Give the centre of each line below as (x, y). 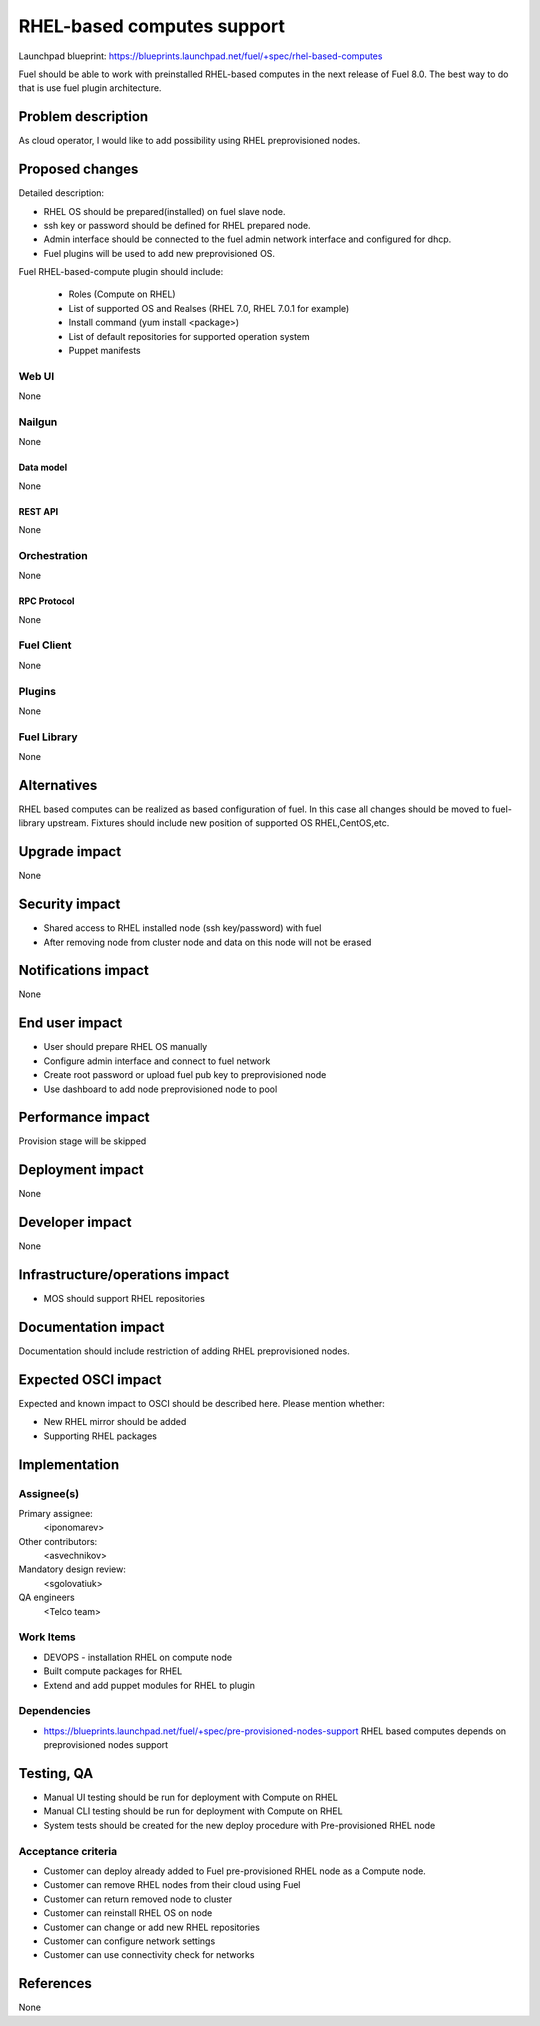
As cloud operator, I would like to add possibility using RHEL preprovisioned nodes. (189, 141)
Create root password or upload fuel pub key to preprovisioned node (185, 1075)
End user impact (70, 1023)
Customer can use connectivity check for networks (149, 1955)
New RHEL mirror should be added (115, 1422)
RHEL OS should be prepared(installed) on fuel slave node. (164, 211)
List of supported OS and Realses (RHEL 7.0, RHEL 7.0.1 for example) (209, 308)
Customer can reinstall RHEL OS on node (128, 1913)
